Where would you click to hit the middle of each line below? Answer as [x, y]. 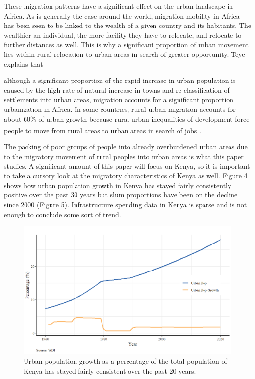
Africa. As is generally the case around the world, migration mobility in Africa [122, 15]
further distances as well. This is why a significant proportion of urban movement [126, 44]
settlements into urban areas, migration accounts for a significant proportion [119, 99]
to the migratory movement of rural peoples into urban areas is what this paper [124, 156]
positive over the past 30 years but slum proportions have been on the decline [121, 195]
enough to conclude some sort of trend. [63, 214]
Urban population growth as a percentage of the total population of [125, 361]
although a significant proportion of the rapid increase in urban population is [120, 80]
